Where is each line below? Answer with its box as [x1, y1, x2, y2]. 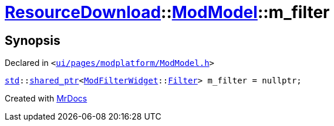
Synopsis [5, 33, 60, 48]
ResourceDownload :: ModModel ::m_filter [5, 2, 330, 22]
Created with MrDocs [5, 93, 87, 104]
